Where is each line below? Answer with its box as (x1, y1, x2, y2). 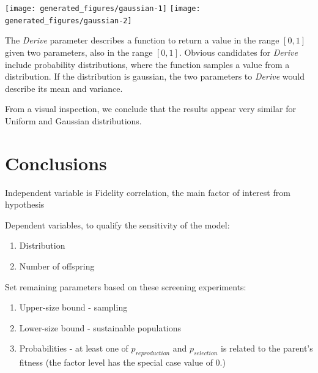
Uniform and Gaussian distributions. (5, 114, 142, 127)
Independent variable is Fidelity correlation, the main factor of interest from (5, 186, 290, 198)
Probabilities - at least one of (19, 342, 128, 355)
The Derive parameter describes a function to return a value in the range (5, 34, 279, 47)
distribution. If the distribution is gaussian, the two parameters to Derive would (5, 70, 305, 83)
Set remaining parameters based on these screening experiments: (5, 280, 246, 293)
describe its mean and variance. (5, 81, 123, 94)
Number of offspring (19, 259, 95, 272)
